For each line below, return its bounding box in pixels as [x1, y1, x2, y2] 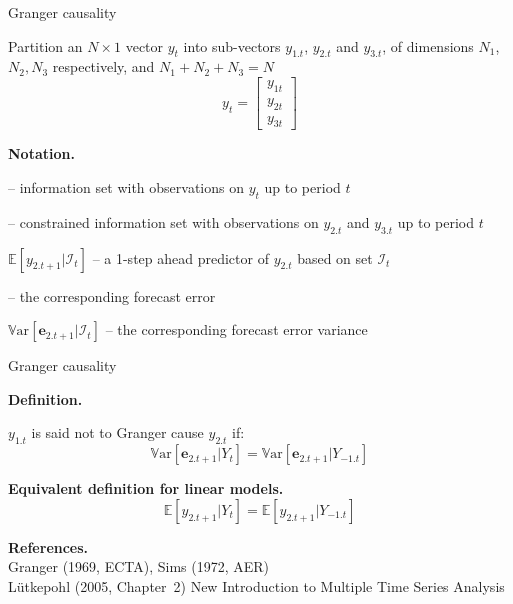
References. [8, 536, 89, 557]
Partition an [8, 35, 83, 56]
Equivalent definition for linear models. [8, 478, 284, 499]
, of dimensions [382, 35, 474, 56]
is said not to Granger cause [31, 422, 204, 443]
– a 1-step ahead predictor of [92, 247, 269, 268]
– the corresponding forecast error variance [105, 319, 368, 340]
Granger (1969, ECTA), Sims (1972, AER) [8, 556, 270, 577]
